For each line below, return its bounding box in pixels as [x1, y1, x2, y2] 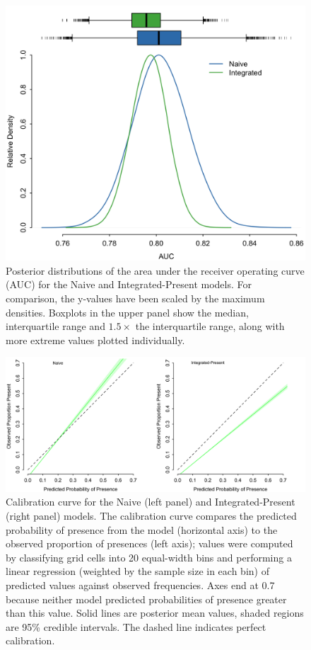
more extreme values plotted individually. [6, 332, 185, 347]
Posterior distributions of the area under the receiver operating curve [6, 263, 305, 278]
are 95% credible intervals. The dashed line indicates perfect [6, 619, 266, 634]
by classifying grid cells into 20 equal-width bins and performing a [6, 549, 292, 564]
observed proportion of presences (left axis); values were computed [6, 536, 293, 551]
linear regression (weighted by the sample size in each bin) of [6, 564, 269, 578]
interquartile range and [6, 319, 105, 333]
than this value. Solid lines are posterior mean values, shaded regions [6, 605, 304, 620]
